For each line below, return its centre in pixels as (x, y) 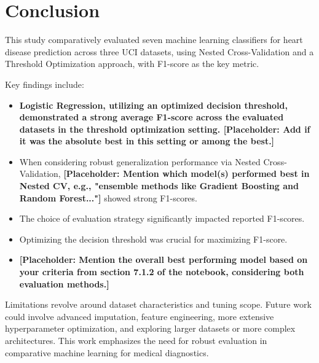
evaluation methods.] (64, 283)
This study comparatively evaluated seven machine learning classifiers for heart (154, 40)
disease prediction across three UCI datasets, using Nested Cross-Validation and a (159, 51)
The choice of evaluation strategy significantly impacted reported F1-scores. (162, 218)
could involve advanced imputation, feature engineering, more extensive (140, 316)
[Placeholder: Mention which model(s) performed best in (187, 174)
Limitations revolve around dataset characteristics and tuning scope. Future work (158, 304)
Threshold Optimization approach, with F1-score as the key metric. (132, 64)
